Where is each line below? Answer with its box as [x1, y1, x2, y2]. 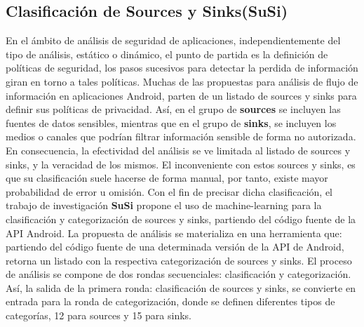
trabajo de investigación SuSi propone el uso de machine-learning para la [6, 198, 322, 213]
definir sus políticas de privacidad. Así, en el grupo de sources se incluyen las [6, 102, 341, 116]
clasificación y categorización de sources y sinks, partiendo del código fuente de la [6, 211, 356, 226]
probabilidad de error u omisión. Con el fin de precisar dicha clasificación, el [6, 184, 332, 199]
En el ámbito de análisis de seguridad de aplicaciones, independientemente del [6, 33, 341, 48]
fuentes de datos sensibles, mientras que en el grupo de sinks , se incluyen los [6, 115, 337, 130]
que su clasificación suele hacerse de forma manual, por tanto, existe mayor [6, 171, 328, 185]
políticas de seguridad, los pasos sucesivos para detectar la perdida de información [6, 60, 358, 75]
